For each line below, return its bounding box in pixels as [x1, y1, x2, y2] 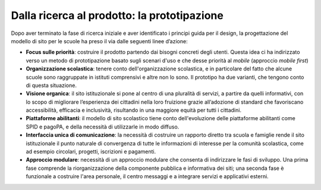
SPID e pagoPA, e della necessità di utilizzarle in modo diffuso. [26, 123, 180, 130]
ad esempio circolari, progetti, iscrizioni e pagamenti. [26, 148, 156, 155]
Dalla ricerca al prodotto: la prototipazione [11, 9, 224, 22]
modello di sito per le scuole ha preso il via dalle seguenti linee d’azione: [11, 37, 188, 44]
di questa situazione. [26, 82, 77, 89]
